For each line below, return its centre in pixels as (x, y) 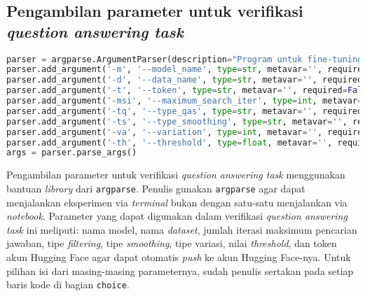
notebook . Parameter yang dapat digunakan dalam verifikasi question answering (177, 216)
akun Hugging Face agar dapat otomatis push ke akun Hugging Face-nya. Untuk (179, 256)
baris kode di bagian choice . (68, 284)
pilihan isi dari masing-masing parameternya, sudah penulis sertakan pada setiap (180, 270)
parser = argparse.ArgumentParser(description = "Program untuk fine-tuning (185, 59)
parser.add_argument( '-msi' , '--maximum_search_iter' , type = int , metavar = (185, 101)
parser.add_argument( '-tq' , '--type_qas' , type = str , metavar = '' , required (185, 111)
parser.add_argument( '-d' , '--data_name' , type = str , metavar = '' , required (185, 80)
